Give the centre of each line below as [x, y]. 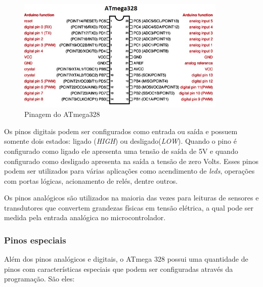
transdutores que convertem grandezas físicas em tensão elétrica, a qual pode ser [129, 207]
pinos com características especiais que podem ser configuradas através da [119, 269]
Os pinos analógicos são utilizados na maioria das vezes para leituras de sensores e [131, 198]
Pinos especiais [35, 240]
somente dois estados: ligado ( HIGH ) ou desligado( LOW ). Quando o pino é [120, 141]
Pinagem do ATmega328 [62, 114]
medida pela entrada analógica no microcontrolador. [85, 217]
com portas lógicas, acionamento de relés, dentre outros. [91, 180]
